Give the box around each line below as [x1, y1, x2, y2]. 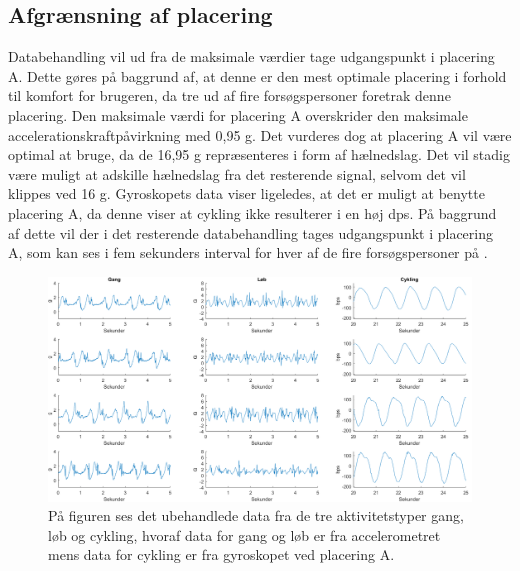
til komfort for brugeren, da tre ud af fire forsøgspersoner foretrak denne [8, 85, 451, 106]
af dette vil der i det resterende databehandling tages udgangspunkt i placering [8, 222, 493, 243]
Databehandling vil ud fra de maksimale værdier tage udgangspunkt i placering [8, 46, 495, 67]
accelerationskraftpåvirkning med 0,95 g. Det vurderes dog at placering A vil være [8, 124, 512, 145]
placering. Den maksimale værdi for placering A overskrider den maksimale [8, 104, 468, 125]
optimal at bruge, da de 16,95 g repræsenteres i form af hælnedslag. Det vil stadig [8, 144, 510, 165]
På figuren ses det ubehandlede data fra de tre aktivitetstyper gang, [48, 505, 464, 526]
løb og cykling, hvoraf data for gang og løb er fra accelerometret [48, 524, 441, 545]
